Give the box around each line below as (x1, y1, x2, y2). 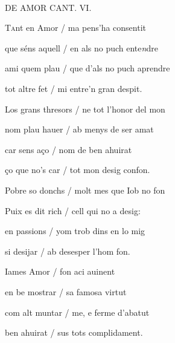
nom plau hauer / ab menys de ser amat (5, 123, 154, 136)
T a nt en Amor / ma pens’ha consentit (5, 21, 147, 34)
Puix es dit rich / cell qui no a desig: (5, 204, 141, 217)
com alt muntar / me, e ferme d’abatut (5, 305, 150, 318)
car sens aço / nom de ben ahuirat (5, 143, 132, 155)
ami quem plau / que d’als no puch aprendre (5, 62, 170, 74)
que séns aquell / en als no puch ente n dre (5, 41, 158, 54)
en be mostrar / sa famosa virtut (5, 285, 127, 298)
